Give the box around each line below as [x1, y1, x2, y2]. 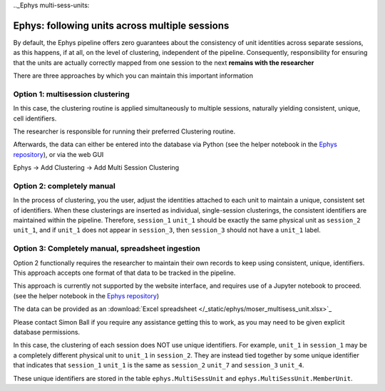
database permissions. [13, 327, 81, 336]
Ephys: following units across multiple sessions [13, 19, 230, 31]
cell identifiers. [13, 114, 57, 123]
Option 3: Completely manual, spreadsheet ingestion [13, 243, 201, 253]
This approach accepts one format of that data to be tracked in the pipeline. [13, 268, 236, 278]
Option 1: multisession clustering [13, 89, 130, 99]
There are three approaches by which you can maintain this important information [13, 71, 253, 80]
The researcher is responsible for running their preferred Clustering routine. [13, 127, 236, 136]
